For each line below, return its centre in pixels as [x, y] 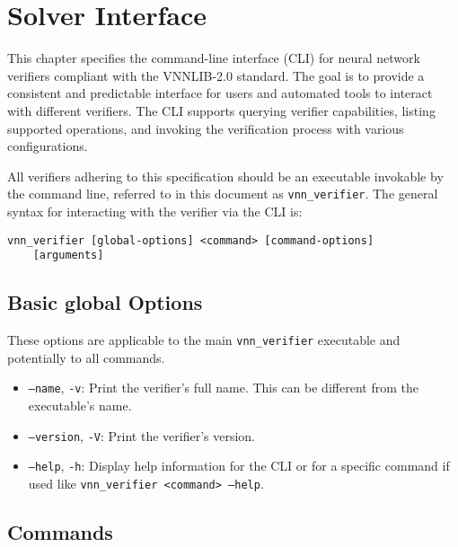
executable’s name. [80, 405]
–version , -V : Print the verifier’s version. [141, 435]
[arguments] [68, 256]
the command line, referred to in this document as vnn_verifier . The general [223, 194]
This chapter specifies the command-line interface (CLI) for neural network [214, 58]
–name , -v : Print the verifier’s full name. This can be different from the [223, 388]
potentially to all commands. [86, 357]
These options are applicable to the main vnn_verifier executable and [204, 340]
